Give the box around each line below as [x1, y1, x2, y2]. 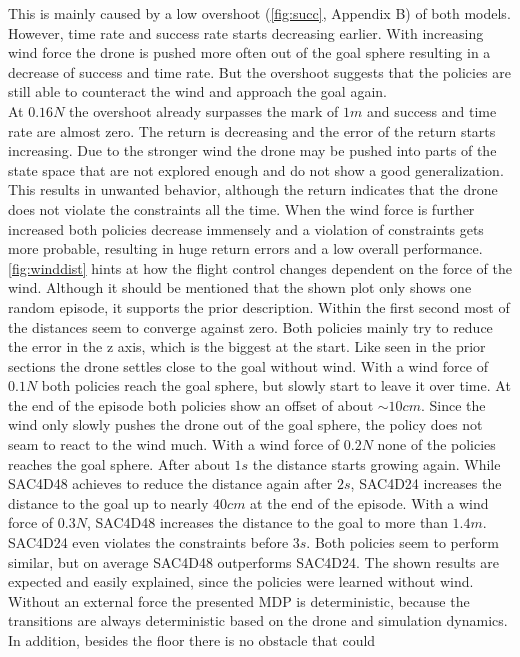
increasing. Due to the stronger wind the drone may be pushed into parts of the [8, 140, 497, 161]
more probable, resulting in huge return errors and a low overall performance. [8, 238, 483, 259]
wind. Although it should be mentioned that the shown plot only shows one [8, 277, 472, 298]
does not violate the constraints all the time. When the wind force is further [8, 198, 475, 219]
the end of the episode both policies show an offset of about [8, 394, 374, 415]
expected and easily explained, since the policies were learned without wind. [8, 571, 474, 592]
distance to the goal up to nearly [8, 492, 209, 513]
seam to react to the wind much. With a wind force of [8, 434, 340, 455]
